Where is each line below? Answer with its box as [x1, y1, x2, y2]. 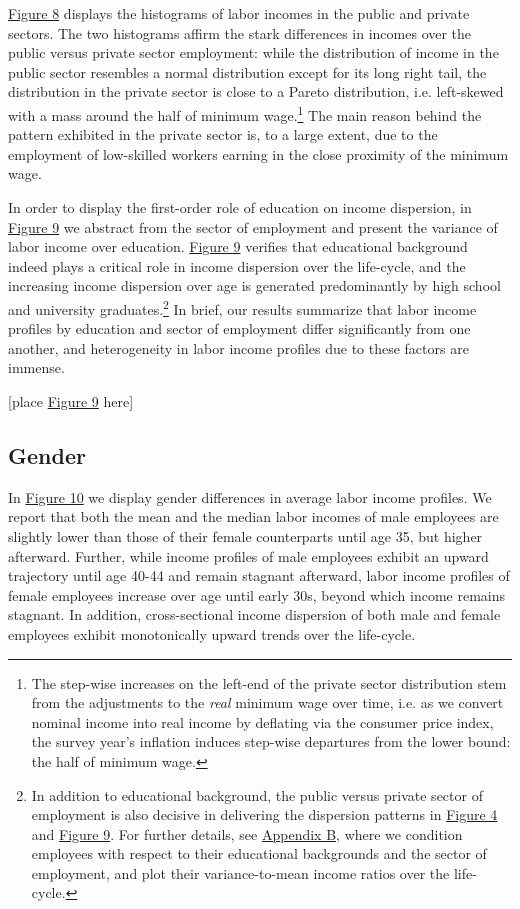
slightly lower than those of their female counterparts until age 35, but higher [8, 525, 483, 546]
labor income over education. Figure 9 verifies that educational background [8, 236, 468, 257]
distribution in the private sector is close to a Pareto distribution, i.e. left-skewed [8, 81, 504, 102]
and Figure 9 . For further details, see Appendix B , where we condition [31, 823, 463, 844]
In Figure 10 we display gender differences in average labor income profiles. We [8, 486, 492, 507]
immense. [8, 357, 65, 378]
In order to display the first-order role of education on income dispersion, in [8, 197, 472, 217]
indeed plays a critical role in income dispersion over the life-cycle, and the [8, 255, 466, 276]
